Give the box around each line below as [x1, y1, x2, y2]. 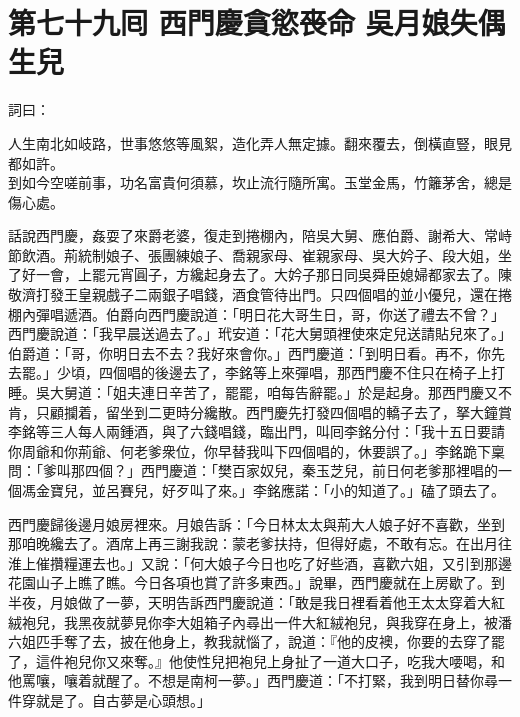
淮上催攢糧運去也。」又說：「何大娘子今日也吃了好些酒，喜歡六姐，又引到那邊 [8, 552, 512, 573]
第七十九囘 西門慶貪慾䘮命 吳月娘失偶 [8, 2, 506, 43]
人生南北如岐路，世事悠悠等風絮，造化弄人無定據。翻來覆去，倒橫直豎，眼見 [8, 132, 512, 153]
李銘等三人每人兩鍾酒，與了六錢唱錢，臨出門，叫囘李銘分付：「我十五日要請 [8, 421, 505, 442]
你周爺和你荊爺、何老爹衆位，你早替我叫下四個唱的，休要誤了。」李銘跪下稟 [8, 440, 505, 461]
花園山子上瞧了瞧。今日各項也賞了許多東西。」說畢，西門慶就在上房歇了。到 [8, 572, 505, 593]
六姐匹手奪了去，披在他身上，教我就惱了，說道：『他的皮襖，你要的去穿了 [8, 631, 491, 652]
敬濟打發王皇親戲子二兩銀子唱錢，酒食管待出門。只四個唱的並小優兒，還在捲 [8, 284, 512, 305]
